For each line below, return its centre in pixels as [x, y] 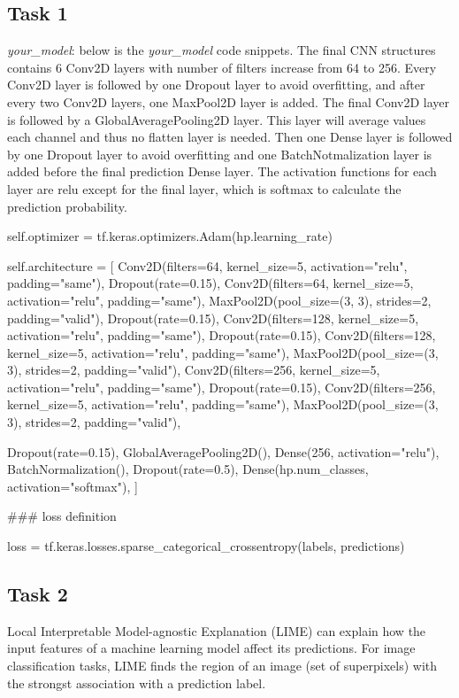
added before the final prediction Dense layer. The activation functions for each [222, 171]
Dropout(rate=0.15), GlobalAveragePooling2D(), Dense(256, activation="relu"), [223, 451]
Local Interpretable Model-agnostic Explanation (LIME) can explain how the [217, 630]
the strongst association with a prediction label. [137, 682]
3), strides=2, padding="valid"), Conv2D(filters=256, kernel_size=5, [194, 370]
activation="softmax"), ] [73, 486]
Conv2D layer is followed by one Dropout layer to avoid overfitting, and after [216, 85]
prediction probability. [67, 206]
